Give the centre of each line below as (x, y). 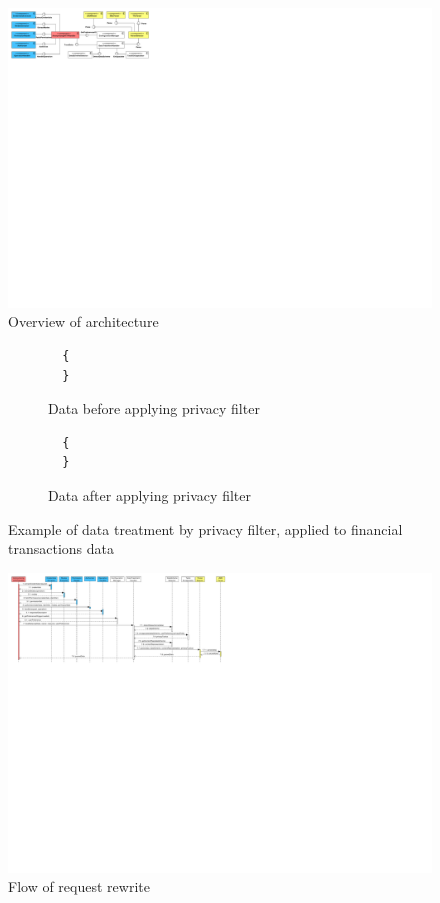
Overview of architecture (83, 321)
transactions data (61, 548)
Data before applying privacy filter (154, 408)
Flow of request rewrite (79, 886)
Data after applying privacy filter (149, 494)
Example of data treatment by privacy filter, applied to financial (205, 528)
